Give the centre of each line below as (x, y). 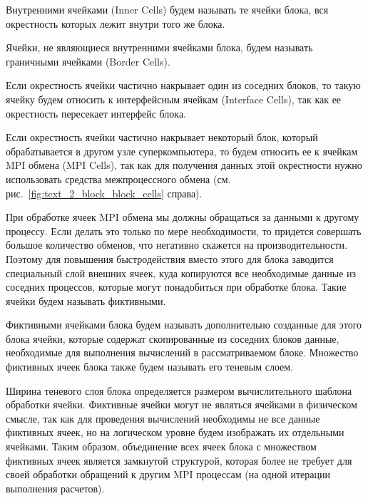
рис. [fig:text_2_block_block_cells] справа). (104, 193)
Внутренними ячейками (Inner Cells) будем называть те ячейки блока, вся (167, 9)
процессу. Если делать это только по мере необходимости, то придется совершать (184, 231)
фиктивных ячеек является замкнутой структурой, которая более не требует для (179, 460)
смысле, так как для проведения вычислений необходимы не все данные (163, 418)
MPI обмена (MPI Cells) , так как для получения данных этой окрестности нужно (184, 165)
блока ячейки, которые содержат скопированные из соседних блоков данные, (173, 338)
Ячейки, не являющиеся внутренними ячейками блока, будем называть (159, 47)
